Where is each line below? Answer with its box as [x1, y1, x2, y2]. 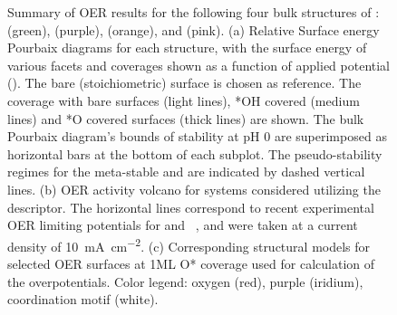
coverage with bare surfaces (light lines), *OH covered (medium [7, 91, 360, 110]
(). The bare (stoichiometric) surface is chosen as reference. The [7, 73, 362, 92]
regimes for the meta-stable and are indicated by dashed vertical [7, 162, 365, 181]
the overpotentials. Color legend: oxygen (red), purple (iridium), [7, 272, 363, 291]
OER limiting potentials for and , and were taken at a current [7, 215, 358, 234]
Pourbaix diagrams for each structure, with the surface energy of [7, 38, 367, 57]
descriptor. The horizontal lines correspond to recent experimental [7, 197, 374, 216]
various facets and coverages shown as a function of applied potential [7, 55, 391, 74]
